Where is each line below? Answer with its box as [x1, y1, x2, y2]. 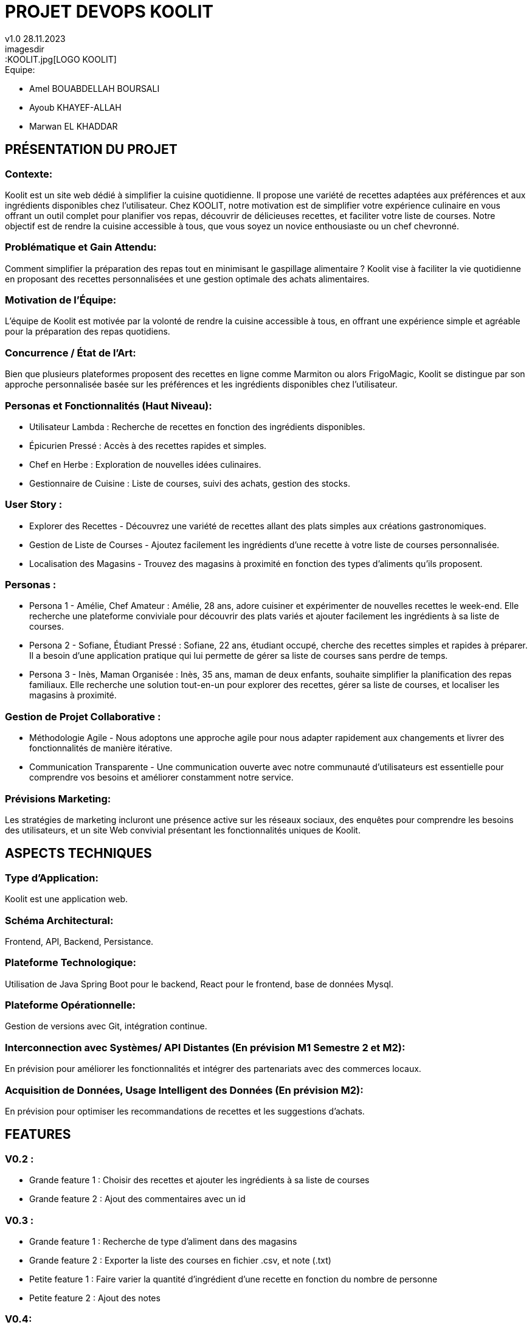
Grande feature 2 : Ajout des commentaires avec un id [29, 1194, 246, 1205]
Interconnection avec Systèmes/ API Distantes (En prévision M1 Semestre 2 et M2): [5, 1041, 406, 1054]
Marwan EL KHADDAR [29, 120, 118, 131]
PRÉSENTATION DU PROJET [5, 142, 178, 158]
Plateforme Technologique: [5, 956, 136, 969]
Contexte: [5, 167, 53, 180]
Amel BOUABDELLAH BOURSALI [29, 83, 160, 94]
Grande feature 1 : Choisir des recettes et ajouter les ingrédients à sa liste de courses [29, 1175, 370, 1186]
